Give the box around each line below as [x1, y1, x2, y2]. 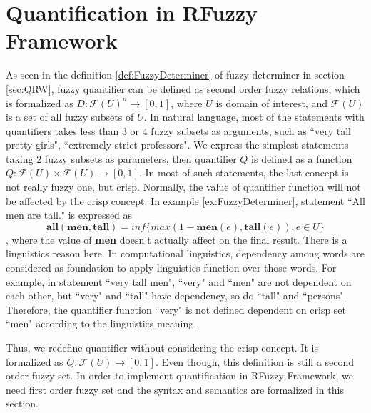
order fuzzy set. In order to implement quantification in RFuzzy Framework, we [6, 368, 354, 383]
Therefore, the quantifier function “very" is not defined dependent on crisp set [6, 302, 347, 317]
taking [6, 151, 34, 166]
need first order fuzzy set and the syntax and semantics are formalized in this [6, 382, 344, 397]
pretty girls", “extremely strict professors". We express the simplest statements [6, 137, 349, 152]
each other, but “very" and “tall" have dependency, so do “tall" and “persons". [6, 288, 347, 303]
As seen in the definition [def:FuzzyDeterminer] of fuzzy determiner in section [6, 67, 345, 82]
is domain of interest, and [215, 95, 327, 110]
